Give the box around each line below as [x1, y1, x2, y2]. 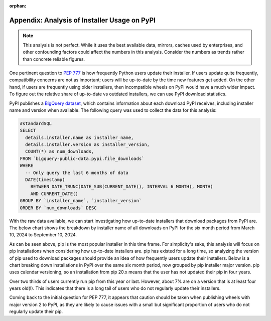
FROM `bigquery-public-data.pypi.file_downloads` [20, 155, 145, 162]
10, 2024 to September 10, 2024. [9, 232, 77, 238]
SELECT [20, 128, 36, 133]
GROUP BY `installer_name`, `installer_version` [20, 198, 142, 204]
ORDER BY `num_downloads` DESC [20, 205, 97, 211]
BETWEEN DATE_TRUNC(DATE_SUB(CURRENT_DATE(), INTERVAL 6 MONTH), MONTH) [30, 184, 213, 190]
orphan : [9, 3, 27, 9]
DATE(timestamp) [25, 177, 65, 183]
